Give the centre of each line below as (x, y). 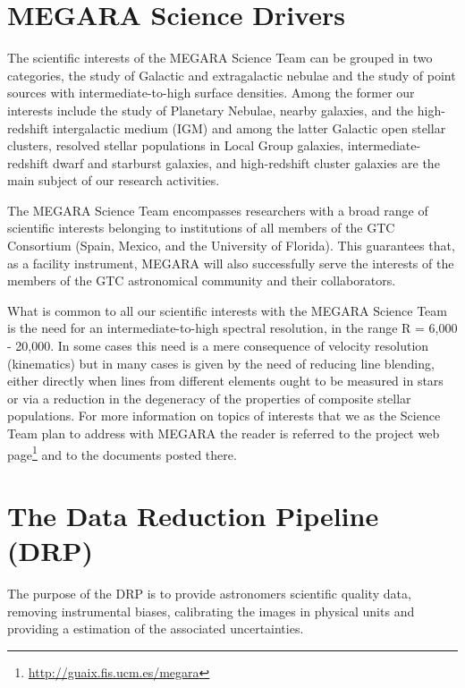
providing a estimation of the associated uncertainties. (156, 629)
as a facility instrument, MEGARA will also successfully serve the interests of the (231, 263)
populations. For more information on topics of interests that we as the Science (224, 416)
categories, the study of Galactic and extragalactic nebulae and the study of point (232, 75)
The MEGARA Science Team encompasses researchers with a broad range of (218, 210)
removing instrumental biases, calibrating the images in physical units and (211, 611)
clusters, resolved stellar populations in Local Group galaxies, (176, 145)
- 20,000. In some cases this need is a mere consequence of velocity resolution (218, 346)
